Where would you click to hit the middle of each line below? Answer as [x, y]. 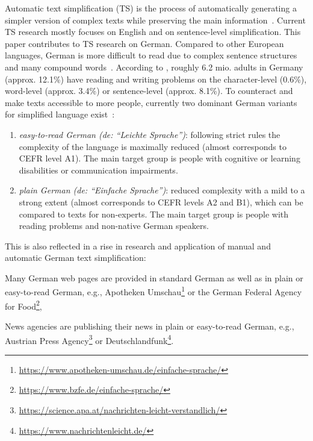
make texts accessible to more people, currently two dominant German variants [151, 102]
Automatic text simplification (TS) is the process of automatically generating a [151, 8]
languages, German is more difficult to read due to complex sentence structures [151, 55]
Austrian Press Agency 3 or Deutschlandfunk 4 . [89, 339]
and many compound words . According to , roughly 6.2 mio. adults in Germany [154, 67]
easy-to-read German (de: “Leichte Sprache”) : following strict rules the [150, 134]
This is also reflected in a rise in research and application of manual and [138, 246]
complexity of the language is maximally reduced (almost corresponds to [153, 146]
